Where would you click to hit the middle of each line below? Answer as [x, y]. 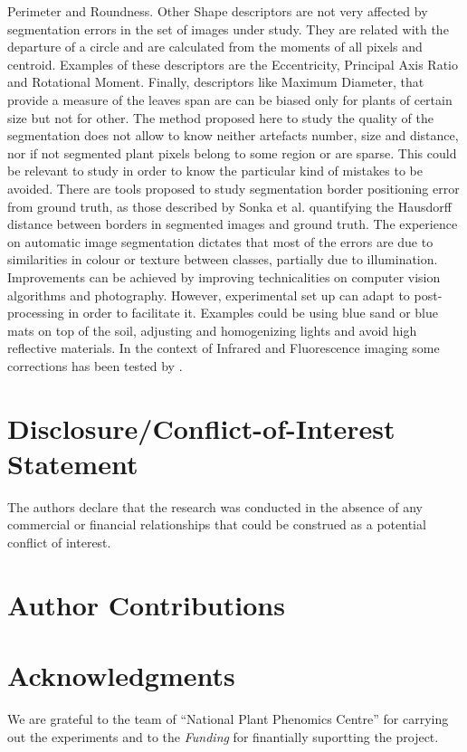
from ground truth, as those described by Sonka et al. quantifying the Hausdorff [229, 206]
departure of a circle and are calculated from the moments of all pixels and [215, 47]
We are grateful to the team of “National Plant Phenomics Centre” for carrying [228, 719]
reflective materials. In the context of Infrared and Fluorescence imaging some [224, 348]
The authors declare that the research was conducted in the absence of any [215, 506]
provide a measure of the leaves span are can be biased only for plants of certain [230, 99]
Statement [73, 463]
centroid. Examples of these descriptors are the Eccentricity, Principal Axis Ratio [233, 64]
